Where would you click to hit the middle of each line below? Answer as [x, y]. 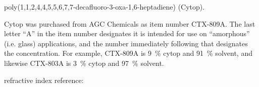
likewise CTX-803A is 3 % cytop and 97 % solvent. [84, 63]
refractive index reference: [44, 80]
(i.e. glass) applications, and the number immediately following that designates [126, 43]
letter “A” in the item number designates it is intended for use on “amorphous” [127, 33]
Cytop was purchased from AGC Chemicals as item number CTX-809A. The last [130, 23]
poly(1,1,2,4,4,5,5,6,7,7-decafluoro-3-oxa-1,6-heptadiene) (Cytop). [105, 7]
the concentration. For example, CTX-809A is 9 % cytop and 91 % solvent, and [128, 53]
